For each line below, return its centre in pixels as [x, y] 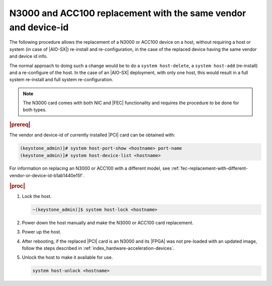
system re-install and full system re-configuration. [61, 80]
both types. [35, 110]
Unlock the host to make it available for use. [67, 257]
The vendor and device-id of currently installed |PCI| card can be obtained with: [92, 135]
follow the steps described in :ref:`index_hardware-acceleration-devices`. [98, 248]
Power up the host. [42, 232]
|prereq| [20, 124]
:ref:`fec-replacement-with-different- [209, 168]
